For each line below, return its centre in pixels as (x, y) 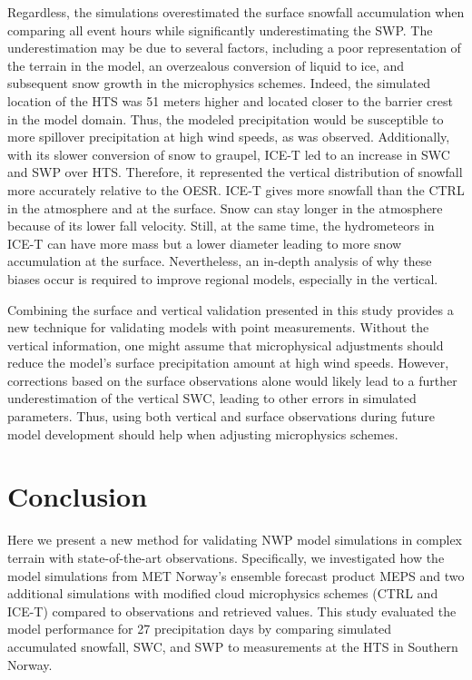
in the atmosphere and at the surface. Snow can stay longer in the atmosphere (225, 207)
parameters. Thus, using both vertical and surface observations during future (221, 416)
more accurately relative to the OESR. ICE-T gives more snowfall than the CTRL (236, 189)
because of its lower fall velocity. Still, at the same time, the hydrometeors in (221, 226)
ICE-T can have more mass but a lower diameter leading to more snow (205, 243)
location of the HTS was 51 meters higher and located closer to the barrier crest (230, 100)
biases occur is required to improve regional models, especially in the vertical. (223, 278)
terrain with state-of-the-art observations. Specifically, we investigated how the (226, 557)
